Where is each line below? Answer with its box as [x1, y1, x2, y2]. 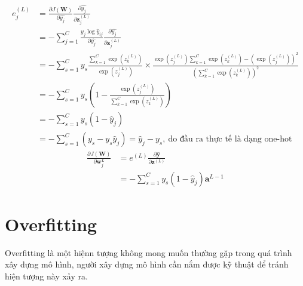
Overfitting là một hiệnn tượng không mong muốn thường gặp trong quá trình [5, 246, 292, 259]
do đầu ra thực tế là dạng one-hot [168, 135, 292, 144]
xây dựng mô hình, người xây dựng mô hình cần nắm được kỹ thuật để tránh [5, 258, 289, 270]
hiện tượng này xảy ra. [5, 269, 88, 282]
